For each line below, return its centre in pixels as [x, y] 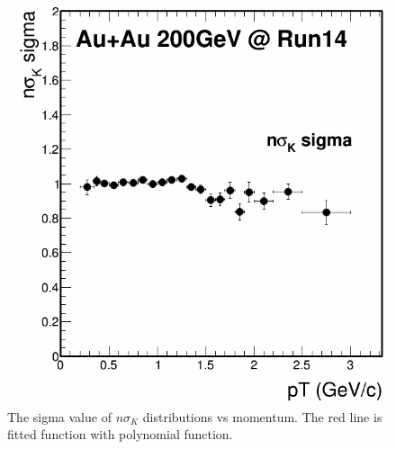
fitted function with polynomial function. [120, 434]
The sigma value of [59, 416]
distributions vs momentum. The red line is [262, 416]
